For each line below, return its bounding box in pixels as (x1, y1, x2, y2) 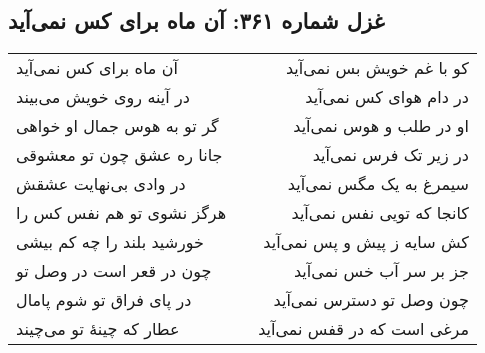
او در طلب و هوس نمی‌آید (293, 114, 469, 138)
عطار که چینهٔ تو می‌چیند (16, 317, 180, 341)
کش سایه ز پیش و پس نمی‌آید (263, 230, 469, 254)
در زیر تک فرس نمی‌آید (312, 143, 469, 167)
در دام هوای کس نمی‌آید (305, 85, 469, 109)
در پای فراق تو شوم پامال (16, 288, 192, 312)
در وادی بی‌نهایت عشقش (16, 172, 186, 196)
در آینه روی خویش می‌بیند (16, 85, 190, 109)
